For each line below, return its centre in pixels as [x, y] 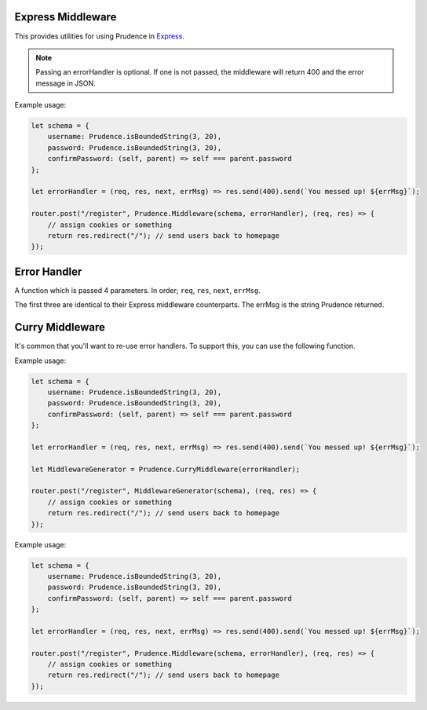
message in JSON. [66, 83]
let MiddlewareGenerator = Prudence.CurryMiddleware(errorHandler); [166, 469]
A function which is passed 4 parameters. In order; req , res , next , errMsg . [137, 290]
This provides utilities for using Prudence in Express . [99, 36]
